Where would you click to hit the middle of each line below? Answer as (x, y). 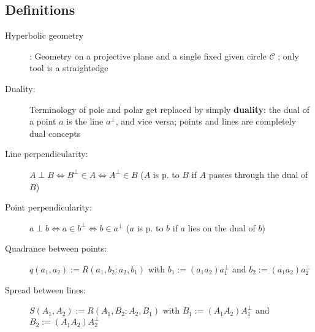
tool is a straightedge (69, 68)
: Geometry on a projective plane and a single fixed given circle (148, 56)
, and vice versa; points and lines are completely (206, 121)
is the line (85, 121)
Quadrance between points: (56, 248)
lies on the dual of (222, 227)
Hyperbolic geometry (44, 35)
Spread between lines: (45, 289)
